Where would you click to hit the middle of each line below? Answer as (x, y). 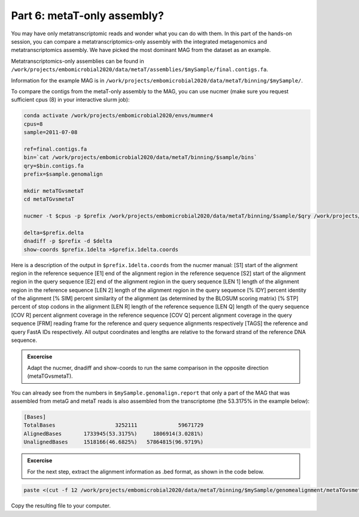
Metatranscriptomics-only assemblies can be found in (77, 61)
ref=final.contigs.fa (55, 149)
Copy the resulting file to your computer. (61, 506)
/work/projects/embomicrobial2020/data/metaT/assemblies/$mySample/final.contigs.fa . (140, 69)
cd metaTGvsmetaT (49, 199)
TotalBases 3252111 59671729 (114, 425)
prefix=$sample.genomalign (63, 174)
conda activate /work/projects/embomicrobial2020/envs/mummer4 (118, 116)
